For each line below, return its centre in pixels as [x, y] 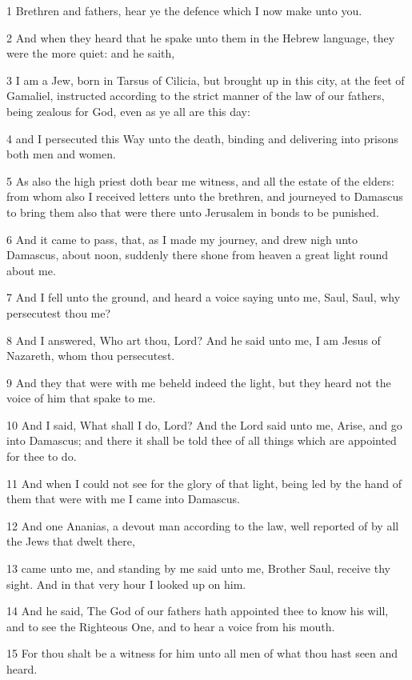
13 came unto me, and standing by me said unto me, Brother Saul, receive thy [198, 568]
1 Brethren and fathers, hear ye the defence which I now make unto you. [184, 10]
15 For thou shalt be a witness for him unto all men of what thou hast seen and [202, 653]
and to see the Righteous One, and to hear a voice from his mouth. [171, 626]
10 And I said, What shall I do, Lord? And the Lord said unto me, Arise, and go [204, 424]
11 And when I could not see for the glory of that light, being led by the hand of [204, 483]
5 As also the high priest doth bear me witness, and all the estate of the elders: [200, 180]
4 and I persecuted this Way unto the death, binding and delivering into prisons [202, 138]
